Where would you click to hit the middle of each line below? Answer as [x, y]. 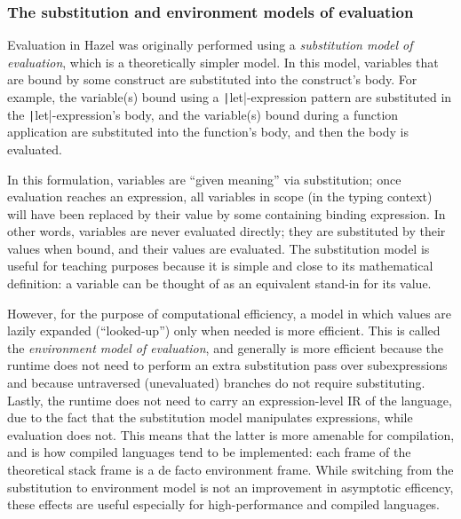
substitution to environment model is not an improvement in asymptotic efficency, [230, 487]
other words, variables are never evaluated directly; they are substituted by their [227, 231]
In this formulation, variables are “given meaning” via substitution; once [204, 179]
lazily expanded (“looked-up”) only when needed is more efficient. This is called [224, 330]
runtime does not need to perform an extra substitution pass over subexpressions [227, 365]
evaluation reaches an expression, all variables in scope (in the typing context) [220, 197]
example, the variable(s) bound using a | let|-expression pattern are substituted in [230, 97]
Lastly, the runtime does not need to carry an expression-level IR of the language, [230, 400]
